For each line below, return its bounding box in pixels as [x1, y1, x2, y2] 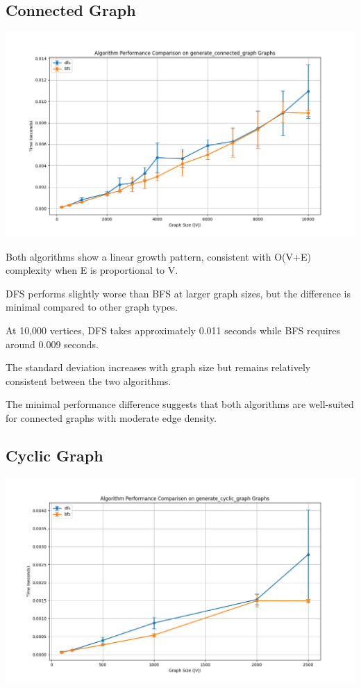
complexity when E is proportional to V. [6, 263, 178, 277]
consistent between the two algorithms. [6, 373, 171, 388]
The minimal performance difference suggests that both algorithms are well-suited [6, 397, 354, 411]
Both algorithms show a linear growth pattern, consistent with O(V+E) [6, 249, 311, 263]
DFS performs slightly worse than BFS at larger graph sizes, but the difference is [6, 286, 351, 300]
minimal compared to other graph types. [6, 300, 178, 314]
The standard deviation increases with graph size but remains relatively [6, 360, 311, 375]
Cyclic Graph [6, 444, 103, 466]
